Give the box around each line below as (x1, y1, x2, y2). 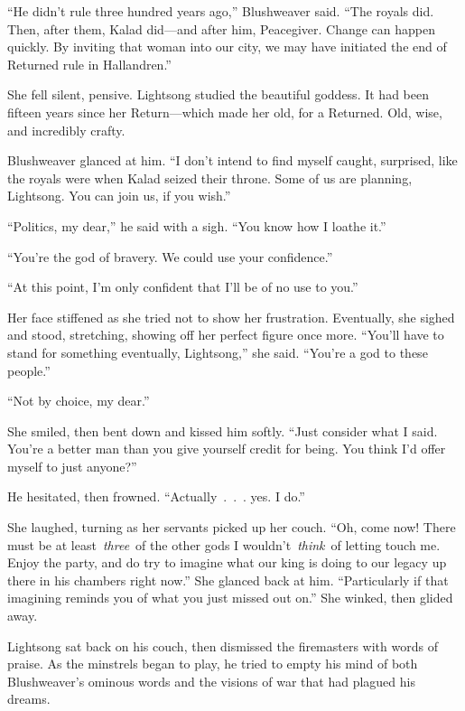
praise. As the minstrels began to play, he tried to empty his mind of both (7, 654, 418, 673)
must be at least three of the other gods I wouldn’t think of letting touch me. (7, 535, 441, 554)
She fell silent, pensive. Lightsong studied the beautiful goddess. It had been (7, 85, 429, 104)
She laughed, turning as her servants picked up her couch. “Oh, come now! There (7, 518, 456, 537)
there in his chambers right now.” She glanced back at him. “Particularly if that (7, 570, 449, 589)
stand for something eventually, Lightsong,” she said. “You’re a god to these (7, 342, 428, 361)
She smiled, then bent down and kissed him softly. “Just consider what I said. (7, 421, 438, 440)
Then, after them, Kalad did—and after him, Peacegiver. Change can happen (7, 19, 436, 38)
